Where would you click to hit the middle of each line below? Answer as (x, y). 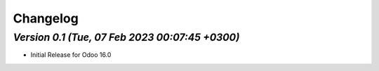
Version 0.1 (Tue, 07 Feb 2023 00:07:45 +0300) (126, 37)
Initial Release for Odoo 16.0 (71, 55)
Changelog (46, 18)
